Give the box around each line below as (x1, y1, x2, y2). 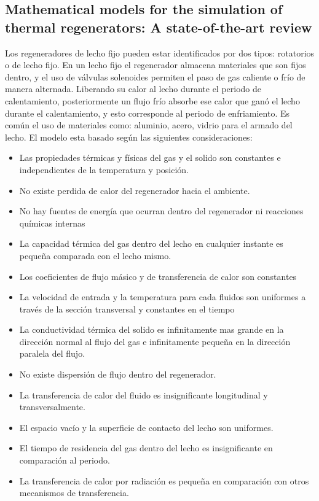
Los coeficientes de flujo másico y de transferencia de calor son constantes (19, 270, 297, 282)
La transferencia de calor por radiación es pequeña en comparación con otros (19, 474, 309, 487)
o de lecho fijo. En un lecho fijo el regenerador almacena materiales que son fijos (5, 58, 306, 71)
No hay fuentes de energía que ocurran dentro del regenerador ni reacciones (19, 204, 304, 217)
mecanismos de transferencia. (19, 486, 129, 499)
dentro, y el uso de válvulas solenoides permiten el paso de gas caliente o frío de (5, 70, 305, 83)
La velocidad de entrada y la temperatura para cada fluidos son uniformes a (19, 290, 306, 303)
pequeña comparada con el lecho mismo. (19, 249, 171, 262)
